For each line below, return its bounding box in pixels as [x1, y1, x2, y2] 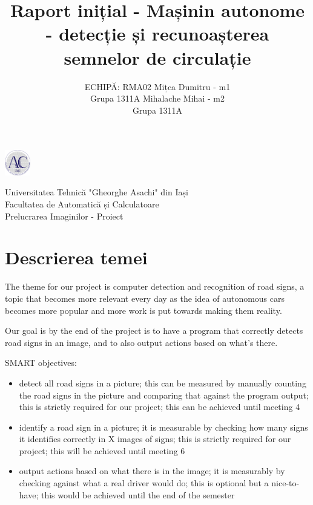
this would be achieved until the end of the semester [41, 488, 235, 501]
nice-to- [271, 477, 300, 489]
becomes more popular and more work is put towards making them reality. [5, 304, 282, 316]
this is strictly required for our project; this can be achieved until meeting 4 [19, 400, 300, 413]
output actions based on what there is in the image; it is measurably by [19, 464, 285, 477]
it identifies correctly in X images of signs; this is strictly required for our [19, 432, 291, 445]
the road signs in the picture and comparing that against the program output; [19, 388, 309, 401]
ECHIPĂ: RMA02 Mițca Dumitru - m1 [84, 80, 231, 93]
